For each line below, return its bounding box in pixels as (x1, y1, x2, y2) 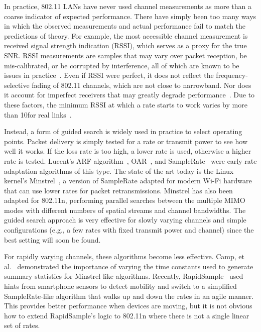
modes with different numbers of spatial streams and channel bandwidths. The (4, 204, 246, 215)
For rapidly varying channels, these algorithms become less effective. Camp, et (4, 251, 245, 262)
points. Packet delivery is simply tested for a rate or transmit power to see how (4, 136, 248, 146)
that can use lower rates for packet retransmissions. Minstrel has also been (4, 185, 233, 195)
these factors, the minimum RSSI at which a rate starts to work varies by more (4, 99, 247, 109)
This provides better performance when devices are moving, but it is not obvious (4, 300, 252, 311)
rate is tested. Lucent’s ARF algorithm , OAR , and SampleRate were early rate (4, 155, 257, 166)
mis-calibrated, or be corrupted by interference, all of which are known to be (4, 60, 239, 70)
